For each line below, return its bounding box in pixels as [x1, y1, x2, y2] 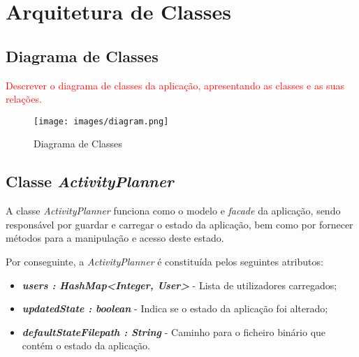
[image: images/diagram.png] [34, 116, 169, 126]
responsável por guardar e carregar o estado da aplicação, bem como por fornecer [6, 217, 353, 231]
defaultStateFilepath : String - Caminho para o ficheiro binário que [22, 324, 326, 339]
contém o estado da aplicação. [22, 338, 151, 353]
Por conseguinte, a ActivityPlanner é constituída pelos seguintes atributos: [6, 254, 323, 268]
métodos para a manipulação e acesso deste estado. [6, 231, 224, 245]
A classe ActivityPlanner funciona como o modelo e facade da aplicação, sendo [6, 203, 341, 218]
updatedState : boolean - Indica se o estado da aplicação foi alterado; [22, 301, 328, 316]
